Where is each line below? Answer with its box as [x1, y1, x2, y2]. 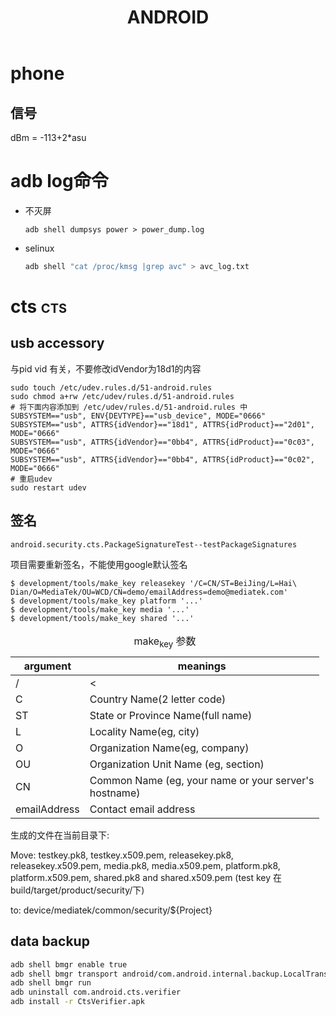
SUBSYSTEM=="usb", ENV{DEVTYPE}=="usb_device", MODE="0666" [10, 411, 267, 421]
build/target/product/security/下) [10, 884, 145, 896]
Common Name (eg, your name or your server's [89, 773, 315, 787]
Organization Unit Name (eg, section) [89, 757, 265, 771]
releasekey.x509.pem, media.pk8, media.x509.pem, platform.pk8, [10, 859, 281, 871]
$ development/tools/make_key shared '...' [10, 613, 195, 623]
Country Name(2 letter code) [89, 692, 227, 706]
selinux [24, 242, 55, 254]
